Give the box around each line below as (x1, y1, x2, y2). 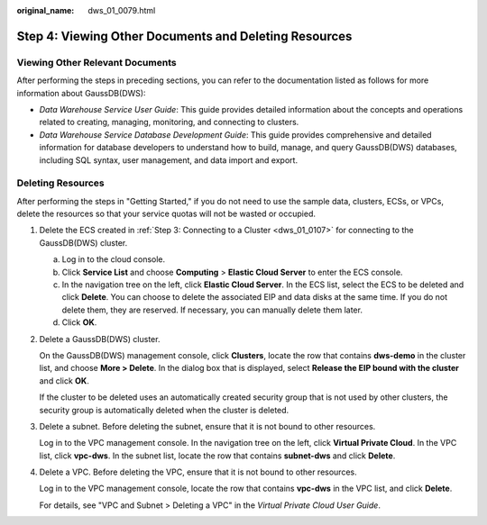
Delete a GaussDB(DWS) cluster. (39, 333, 161, 344)
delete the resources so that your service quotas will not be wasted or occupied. (16, 208, 316, 220)
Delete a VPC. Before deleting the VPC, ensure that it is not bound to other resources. (39, 466, 357, 477)
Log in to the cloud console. (61, 254, 166, 265)
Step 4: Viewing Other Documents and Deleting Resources (16, 28, 353, 44)
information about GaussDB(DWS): (16, 87, 146, 98)
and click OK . (39, 375, 89, 386)
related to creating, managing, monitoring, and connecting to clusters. (39, 117, 299, 128)
